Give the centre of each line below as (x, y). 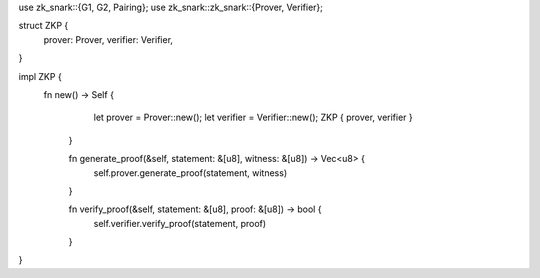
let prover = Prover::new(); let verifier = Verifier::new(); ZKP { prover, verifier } (253, 117)
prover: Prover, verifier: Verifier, (108, 39)
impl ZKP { (40, 76)
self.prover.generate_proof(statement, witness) (190, 172)
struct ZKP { (43, 26)
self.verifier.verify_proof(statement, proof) (180, 223)
